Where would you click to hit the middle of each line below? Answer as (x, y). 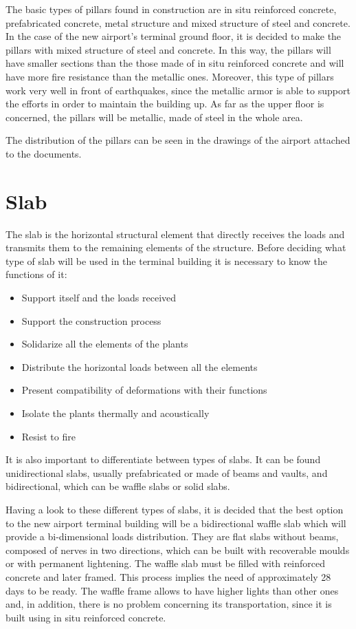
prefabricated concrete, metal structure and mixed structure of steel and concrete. (178, 22)
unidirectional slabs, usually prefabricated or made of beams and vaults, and (167, 472)
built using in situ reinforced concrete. (86, 617)
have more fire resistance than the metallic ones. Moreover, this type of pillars (170, 76)
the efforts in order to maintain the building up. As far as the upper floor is (165, 104)
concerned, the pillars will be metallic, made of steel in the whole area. (154, 117)
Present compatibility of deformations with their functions (144, 390)
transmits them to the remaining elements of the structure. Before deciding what (176, 247)
